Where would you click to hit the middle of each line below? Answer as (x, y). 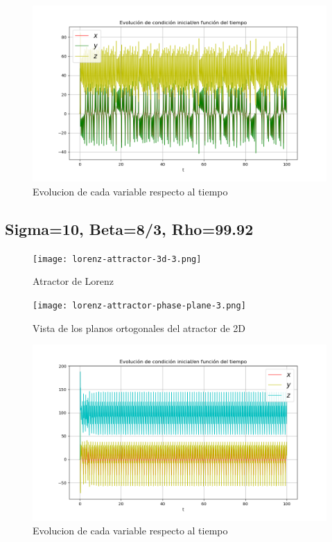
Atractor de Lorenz (73, 281)
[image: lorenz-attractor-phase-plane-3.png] (139, 306)
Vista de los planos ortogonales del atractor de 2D (139, 327)
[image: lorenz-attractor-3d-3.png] (117, 259)
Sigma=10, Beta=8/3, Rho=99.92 (129, 228)
